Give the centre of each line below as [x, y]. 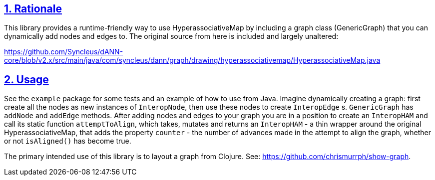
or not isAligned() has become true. [68, 141]
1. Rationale [33, 9]
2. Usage [26, 79]
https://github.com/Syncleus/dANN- [64, 52]
